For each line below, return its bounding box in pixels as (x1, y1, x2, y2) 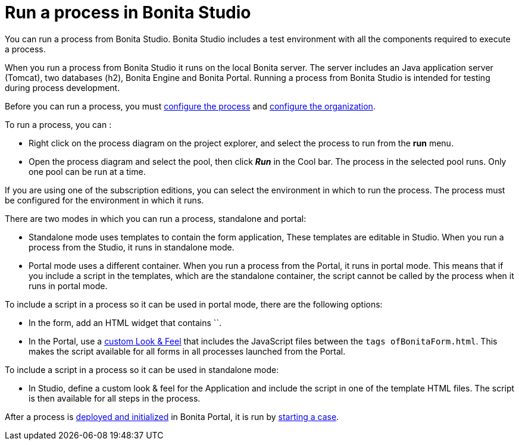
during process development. (5, 82, 120, 93)
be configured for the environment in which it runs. (5, 195, 204, 205)
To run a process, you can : (5, 119, 112, 130)
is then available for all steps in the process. (29, 393, 201, 403)
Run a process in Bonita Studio (5, 2, 251, 23)
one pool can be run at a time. (29, 166, 146, 177)
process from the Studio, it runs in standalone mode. (29, 242, 235, 252)
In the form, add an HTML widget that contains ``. (29, 317, 221, 328)
